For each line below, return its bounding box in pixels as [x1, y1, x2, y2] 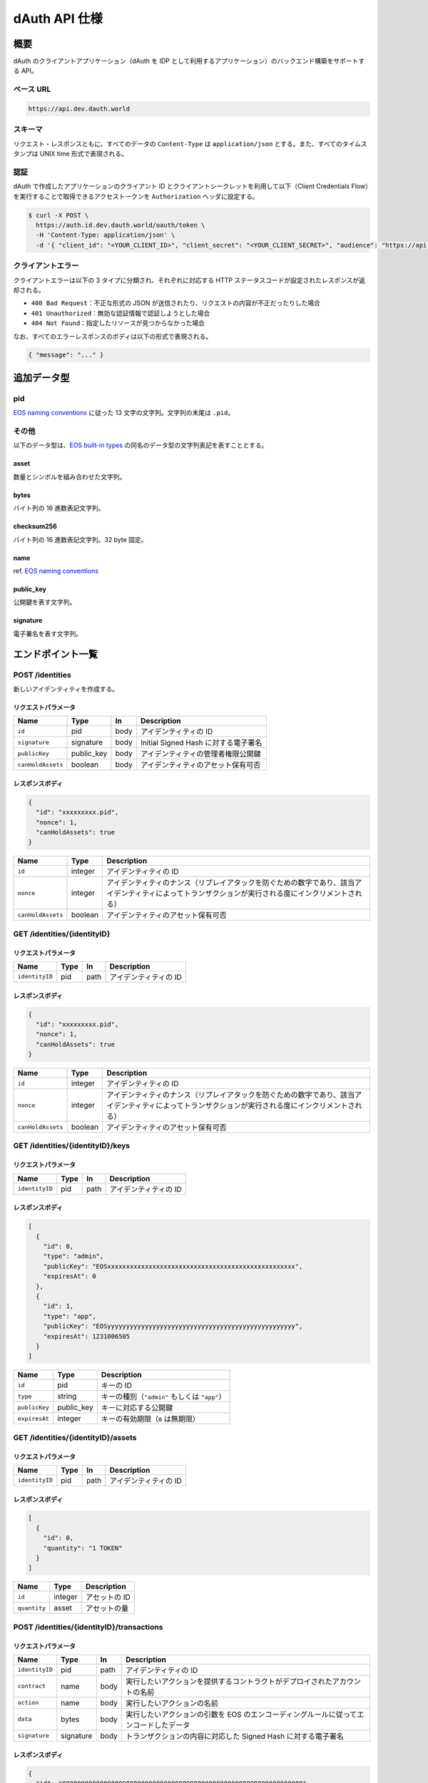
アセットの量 [86, 1603, 128, 1613]
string [57, 1391, 77, 1401]
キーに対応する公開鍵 [101, 1403, 173, 1413]
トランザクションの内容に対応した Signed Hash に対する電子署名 [126, 1731, 344, 1741]
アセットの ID [86, 1593, 131, 1603]
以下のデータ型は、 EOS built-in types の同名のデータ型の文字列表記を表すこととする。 [13, 441, 268, 449]
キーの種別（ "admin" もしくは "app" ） [101, 1391, 226, 1401]
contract [17, 1682, 46, 1690]
